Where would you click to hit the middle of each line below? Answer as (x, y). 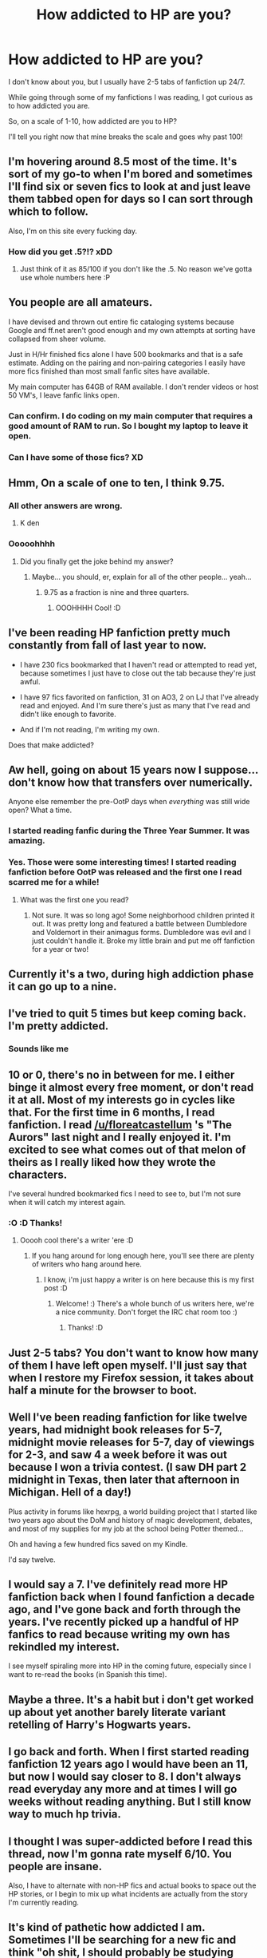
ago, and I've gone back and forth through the (125, 1609)
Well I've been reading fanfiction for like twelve (128, 1418)
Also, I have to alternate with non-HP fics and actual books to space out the (132, 1885)
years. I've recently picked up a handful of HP (124, 1621)
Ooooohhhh (32, 544)
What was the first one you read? (74, 899)
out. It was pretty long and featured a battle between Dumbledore (139, 923)
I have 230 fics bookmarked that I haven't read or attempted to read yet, (138, 664)
